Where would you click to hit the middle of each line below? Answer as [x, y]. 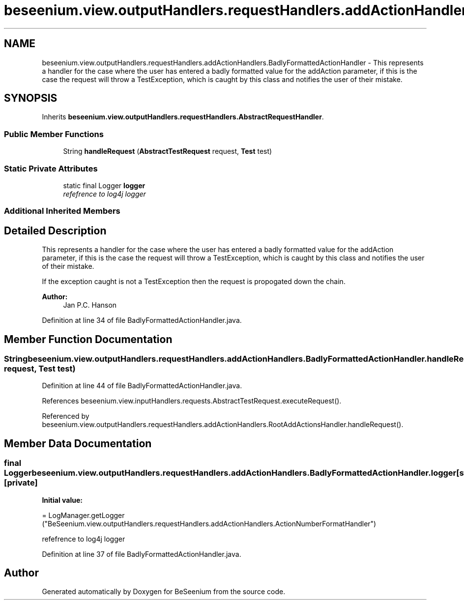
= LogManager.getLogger [83, 515]
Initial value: [62, 500]
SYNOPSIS [31, 98]
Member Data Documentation [78, 443]
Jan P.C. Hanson [90, 305]
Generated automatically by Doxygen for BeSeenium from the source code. [164, 592]
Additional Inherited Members [62, 211]
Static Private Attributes [51, 168]
